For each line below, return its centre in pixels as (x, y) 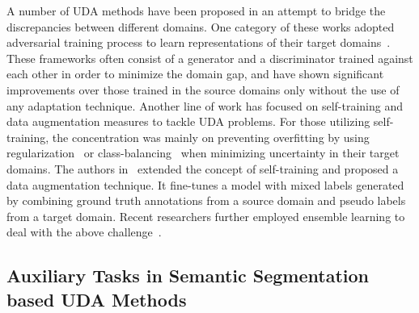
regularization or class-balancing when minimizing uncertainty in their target (203, 153)
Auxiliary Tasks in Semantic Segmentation (188, 275)
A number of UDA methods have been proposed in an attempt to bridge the (196, 10)
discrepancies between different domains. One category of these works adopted (201, 26)
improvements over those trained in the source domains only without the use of (203, 89)
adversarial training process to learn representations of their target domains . (199, 42)
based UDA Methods (97, 299)
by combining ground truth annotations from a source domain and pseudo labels (206, 200)
